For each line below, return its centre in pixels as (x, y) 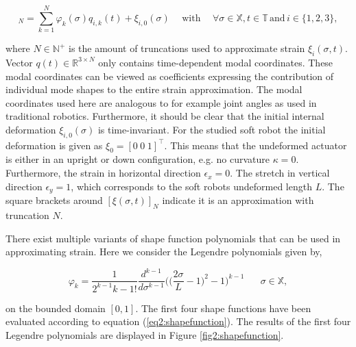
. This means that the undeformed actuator (256, 145)
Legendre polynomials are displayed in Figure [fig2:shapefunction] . (145, 334)
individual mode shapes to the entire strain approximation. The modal (154, 89)
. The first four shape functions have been (223, 308)
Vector (19, 62)
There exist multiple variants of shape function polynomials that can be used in (173, 238)
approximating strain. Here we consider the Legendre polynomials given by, (164, 252)
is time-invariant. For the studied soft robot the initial (212, 129)
